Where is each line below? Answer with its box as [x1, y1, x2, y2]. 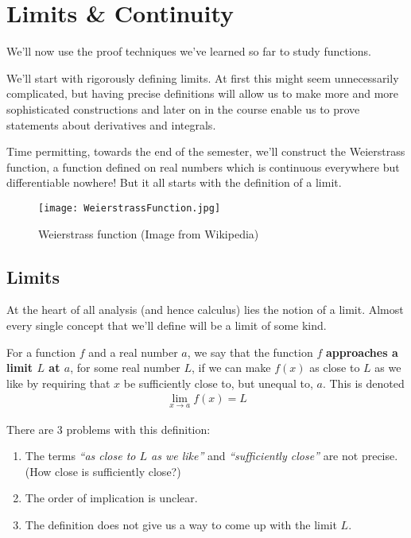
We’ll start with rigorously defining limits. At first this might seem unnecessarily [6, 69, 399, 86]
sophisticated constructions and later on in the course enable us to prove [6, 100, 360, 117]
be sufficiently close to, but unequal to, [123, 374, 313, 391]
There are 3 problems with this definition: [6, 420, 211, 437]
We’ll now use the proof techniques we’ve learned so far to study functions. [6, 43, 372, 60]
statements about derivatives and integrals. [6, 116, 216, 133]
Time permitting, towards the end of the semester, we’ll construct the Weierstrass [6, 143, 405, 160]
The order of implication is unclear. [25, 490, 198, 506]
